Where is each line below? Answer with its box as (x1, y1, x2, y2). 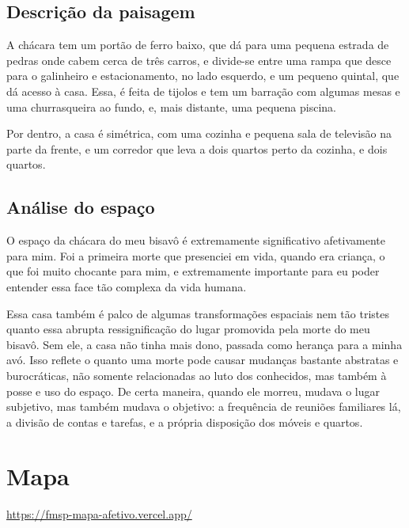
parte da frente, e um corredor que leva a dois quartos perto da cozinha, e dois (6, 140, 388, 157)
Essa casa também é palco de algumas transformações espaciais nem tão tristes (6, 305, 389, 321)
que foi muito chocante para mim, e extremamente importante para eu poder (6, 263, 380, 279)
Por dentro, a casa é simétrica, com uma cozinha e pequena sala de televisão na (6, 125, 392, 142)
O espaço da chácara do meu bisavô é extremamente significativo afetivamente (6, 232, 385, 249)
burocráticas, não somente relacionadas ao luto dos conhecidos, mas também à (6, 367, 387, 383)
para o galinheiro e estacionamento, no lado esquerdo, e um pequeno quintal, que (6, 67, 400, 84)
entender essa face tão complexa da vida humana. (6, 278, 247, 294)
